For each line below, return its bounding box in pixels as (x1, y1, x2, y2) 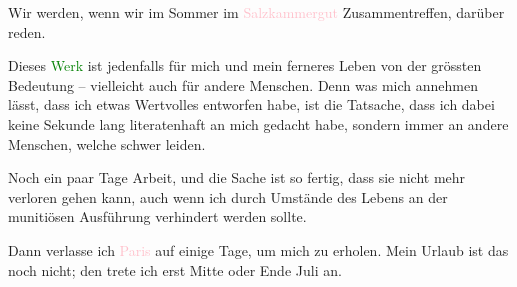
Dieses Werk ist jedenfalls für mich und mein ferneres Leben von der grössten (8, 55, 482, 76)
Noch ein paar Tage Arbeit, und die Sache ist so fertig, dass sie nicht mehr (8, 167, 466, 188)
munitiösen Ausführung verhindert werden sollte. (8, 206, 307, 227)
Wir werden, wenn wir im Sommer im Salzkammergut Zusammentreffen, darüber (8, 2, 505, 22)
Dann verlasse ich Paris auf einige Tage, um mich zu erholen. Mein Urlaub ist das (8, 239, 509, 260)
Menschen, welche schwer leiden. (8, 133, 206, 154)
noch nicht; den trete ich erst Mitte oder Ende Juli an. (8, 259, 342, 280)
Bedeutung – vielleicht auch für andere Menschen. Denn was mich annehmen (8, 74, 478, 95)
